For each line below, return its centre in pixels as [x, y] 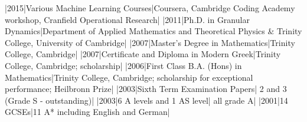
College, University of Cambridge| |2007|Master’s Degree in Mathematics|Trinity [150, 42]
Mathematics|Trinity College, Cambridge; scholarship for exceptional [129, 77]
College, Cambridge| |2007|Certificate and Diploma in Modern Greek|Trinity [143, 54]
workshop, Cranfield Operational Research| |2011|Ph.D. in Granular [127, 19]
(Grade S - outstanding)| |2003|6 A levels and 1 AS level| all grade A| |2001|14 [146, 100]
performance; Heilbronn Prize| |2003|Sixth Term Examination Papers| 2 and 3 [146, 89]
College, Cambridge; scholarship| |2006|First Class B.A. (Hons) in [123, 65]
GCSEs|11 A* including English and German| [87, 112]
